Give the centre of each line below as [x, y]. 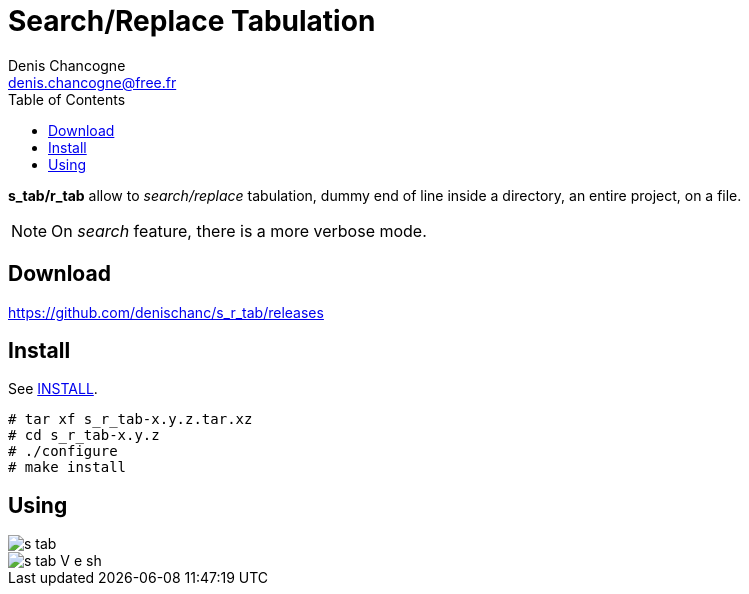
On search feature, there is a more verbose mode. [239, 230]
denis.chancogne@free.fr [92, 82]
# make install [67, 467]
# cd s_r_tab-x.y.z [84, 435]
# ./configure [63, 451]
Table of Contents [67, 99]
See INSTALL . [53, 389]
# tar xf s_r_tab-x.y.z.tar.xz [130, 419]
